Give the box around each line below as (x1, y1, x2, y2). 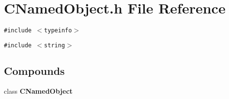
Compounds (4, 63, 65, 78)
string (44, 42, 65, 49)
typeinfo (44, 27, 72, 34)
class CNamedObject (4, 85, 73, 96)
